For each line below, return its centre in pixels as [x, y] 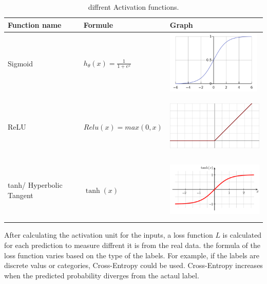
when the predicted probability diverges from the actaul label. [102, 275]
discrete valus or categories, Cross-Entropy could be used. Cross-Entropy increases [133, 265]
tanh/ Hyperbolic [35, 185]
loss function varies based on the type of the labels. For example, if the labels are [132, 255]
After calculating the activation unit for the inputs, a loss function [109, 235]
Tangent [21, 195]
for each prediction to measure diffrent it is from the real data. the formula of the [132, 245]
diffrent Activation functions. [133, 7]
